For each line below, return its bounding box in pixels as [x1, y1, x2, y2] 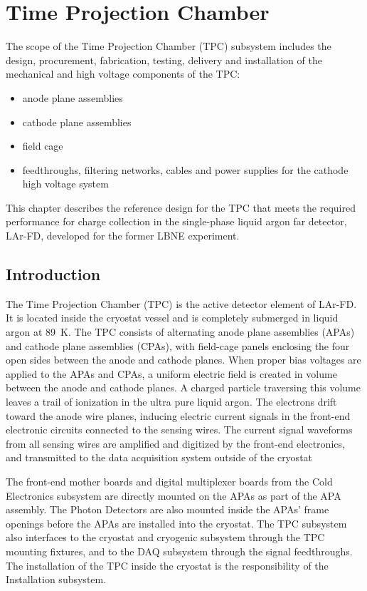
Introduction [6, 263, 101, 285]
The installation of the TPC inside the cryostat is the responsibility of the [6, 557, 329, 572]
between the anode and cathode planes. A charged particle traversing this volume [6, 380, 361, 395]
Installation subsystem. [6, 572, 107, 587]
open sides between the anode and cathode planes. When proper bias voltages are [6, 352, 361, 367]
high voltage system [22, 176, 109, 191]
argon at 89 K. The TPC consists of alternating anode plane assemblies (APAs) [6, 324, 355, 339]
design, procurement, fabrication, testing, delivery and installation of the [6, 52, 322, 67]
